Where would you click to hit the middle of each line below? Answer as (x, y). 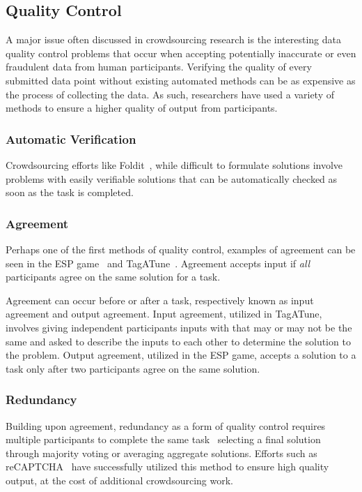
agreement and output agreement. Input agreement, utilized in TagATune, (164, 314)
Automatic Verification (71, 139)
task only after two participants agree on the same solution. (133, 368)
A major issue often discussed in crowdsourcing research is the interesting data (173, 39)
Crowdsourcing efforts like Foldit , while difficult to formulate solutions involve (174, 164)
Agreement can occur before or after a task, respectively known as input (160, 300)
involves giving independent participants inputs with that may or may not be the (179, 327)
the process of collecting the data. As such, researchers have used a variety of (170, 94)
